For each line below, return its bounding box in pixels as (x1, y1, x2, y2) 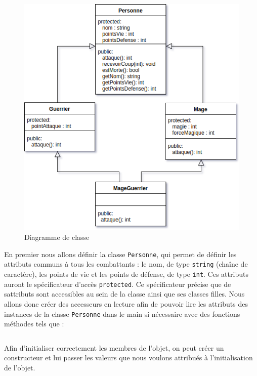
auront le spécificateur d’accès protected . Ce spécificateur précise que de (4, 278, 231, 289)
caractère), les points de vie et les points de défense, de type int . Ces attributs (4, 269, 248, 279)
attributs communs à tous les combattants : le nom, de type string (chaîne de (4, 259, 248, 269)
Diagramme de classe (24, 232, 90, 242)
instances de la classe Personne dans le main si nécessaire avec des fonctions (4, 308, 240, 319)
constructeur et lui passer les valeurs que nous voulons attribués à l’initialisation (4, 352, 253, 363)
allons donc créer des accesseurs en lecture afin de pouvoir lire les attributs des (4, 299, 248, 309)
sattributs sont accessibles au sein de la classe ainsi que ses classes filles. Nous (4, 288, 245, 299)
